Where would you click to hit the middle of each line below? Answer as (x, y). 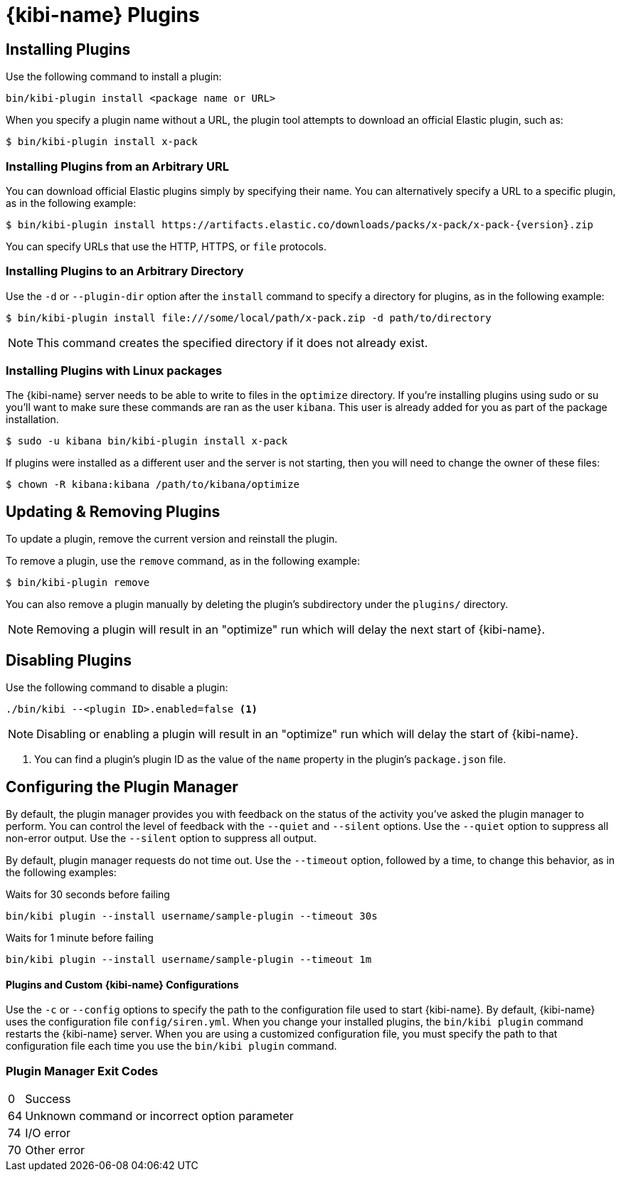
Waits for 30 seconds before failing (88, 894)
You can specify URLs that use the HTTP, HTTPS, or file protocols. (166, 246)
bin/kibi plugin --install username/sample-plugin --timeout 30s (192, 916)
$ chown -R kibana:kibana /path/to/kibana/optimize (153, 485)
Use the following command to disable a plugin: (117, 688)
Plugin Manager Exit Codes (82, 1071)
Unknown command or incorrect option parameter (159, 1115)
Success (48, 1098)
